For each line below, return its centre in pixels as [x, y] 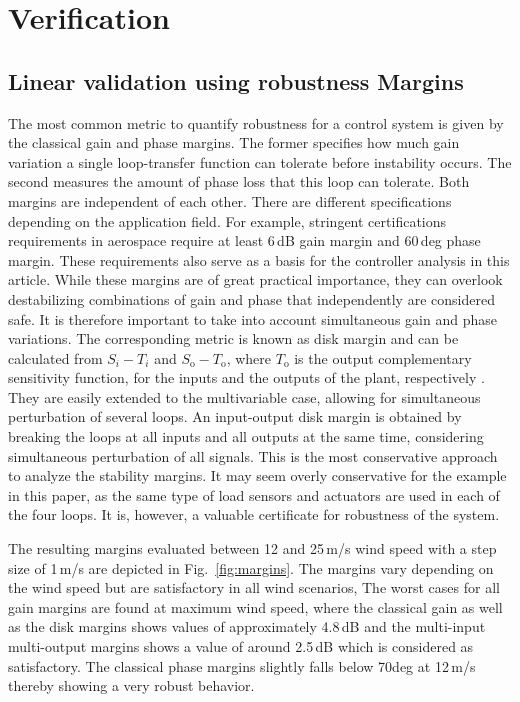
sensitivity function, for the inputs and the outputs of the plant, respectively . [246, 377]
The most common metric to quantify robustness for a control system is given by [256, 122]
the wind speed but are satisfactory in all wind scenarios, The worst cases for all [254, 587]
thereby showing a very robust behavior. [131, 685]
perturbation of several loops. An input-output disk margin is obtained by [235, 416]
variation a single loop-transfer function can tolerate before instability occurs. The [260, 161]
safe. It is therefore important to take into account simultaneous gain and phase [252, 318]
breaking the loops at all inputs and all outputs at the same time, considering [246, 436]
